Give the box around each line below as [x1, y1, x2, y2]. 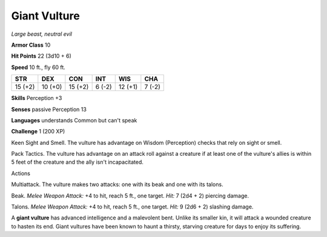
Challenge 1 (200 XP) [11, 128, 65, 135]
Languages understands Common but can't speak [11, 116, 137, 124]
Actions [11, 170, 30, 177]
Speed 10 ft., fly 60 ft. [11, 64, 66, 71]
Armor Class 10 [11, 41, 51, 48]
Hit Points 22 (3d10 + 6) [11, 52, 72, 60]
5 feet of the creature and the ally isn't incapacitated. [11, 158, 144, 166]
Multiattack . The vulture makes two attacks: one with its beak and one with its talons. [11, 181, 223, 188]
